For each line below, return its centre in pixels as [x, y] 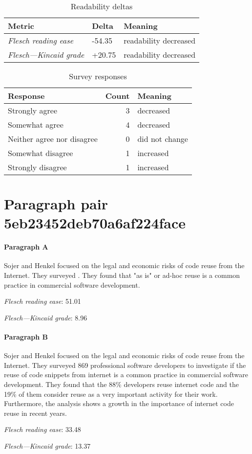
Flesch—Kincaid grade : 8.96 [46, 317]
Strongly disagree [37, 167]
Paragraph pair [56, 204]
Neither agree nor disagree [53, 139]
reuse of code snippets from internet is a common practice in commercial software [126, 375]
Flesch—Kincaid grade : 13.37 [47, 445]
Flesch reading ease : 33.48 [42, 429]
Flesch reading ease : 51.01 [42, 301]
